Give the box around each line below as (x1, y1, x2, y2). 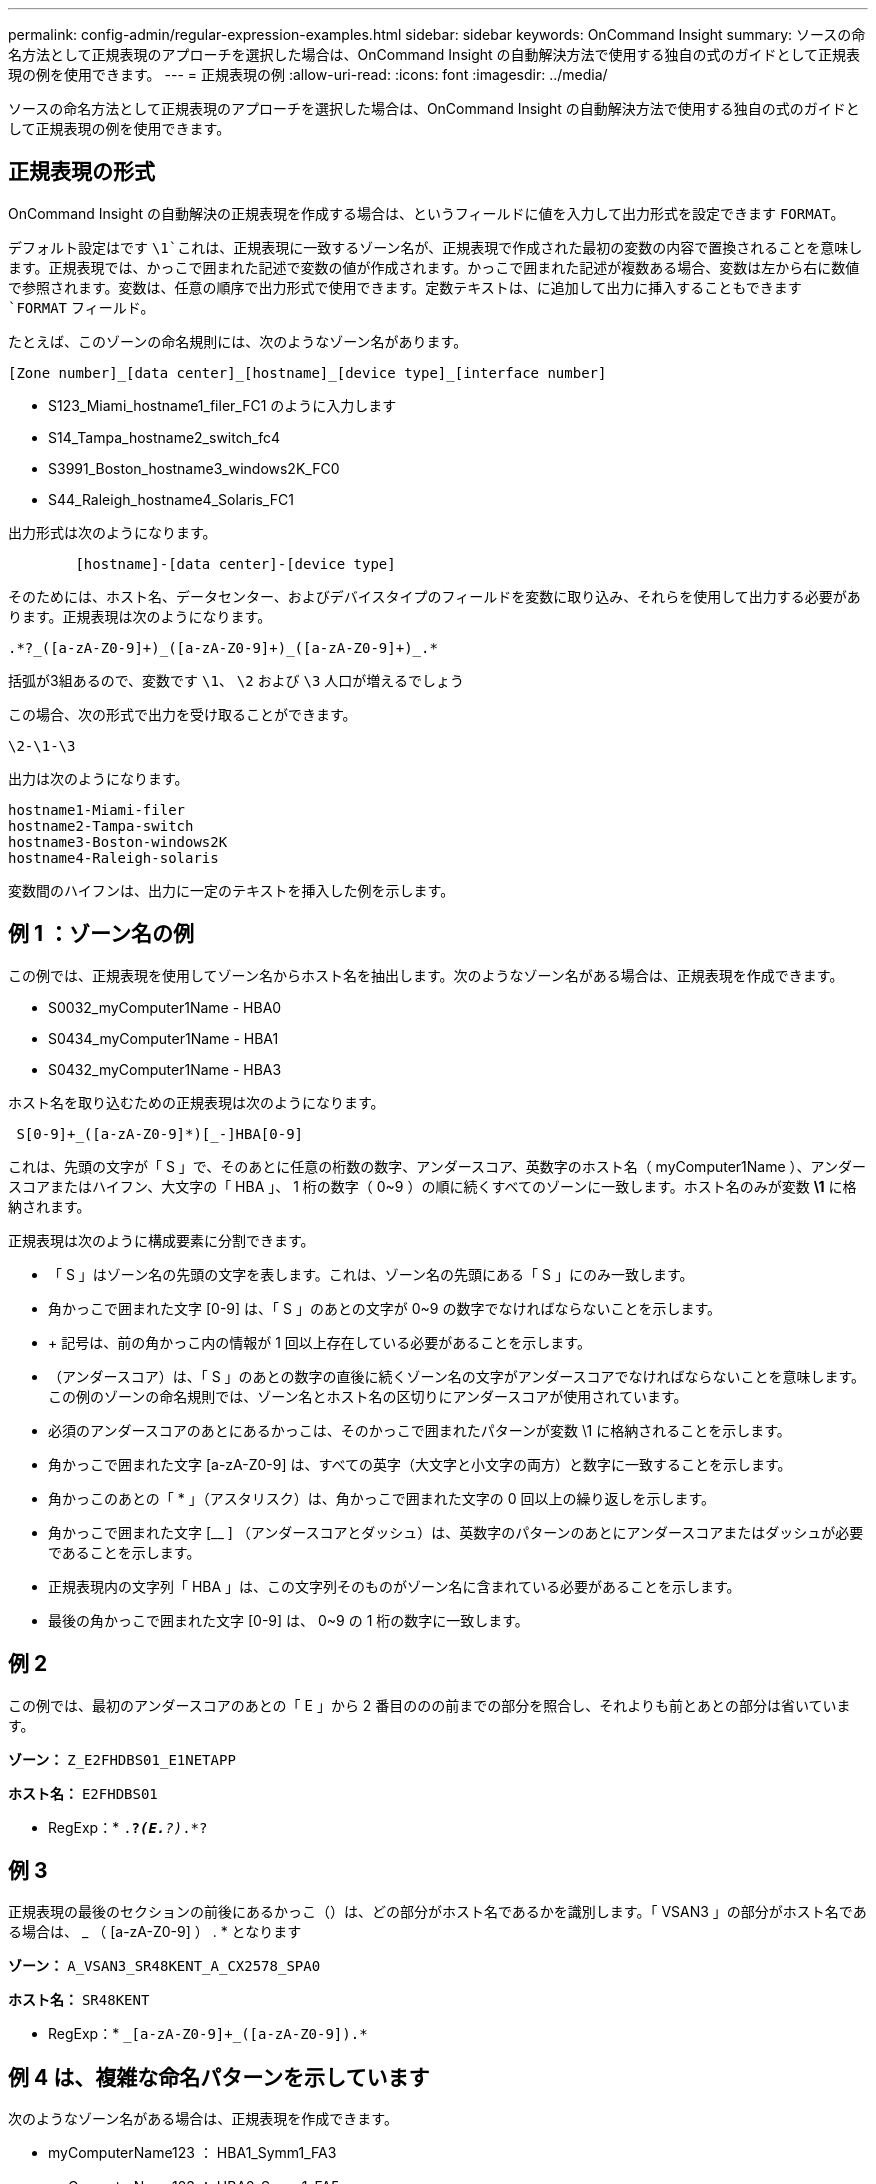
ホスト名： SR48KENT (8, 1991, 150, 2009)
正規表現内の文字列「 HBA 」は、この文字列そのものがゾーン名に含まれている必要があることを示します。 (48, 1577, 741, 1595)
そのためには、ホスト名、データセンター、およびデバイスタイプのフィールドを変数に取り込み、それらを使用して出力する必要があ (8, 587, 861, 605)
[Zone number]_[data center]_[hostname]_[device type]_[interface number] (8, 364, 607, 381)
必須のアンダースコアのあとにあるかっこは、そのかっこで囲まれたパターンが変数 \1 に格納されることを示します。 (48, 1421, 791, 1439)
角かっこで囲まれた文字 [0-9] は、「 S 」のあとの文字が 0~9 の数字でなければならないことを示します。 (48, 1299, 722, 1317)
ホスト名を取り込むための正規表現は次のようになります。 (8, 1093, 385, 1111)
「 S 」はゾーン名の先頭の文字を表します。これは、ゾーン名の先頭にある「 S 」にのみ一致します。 (48, 1265, 694, 1283)
